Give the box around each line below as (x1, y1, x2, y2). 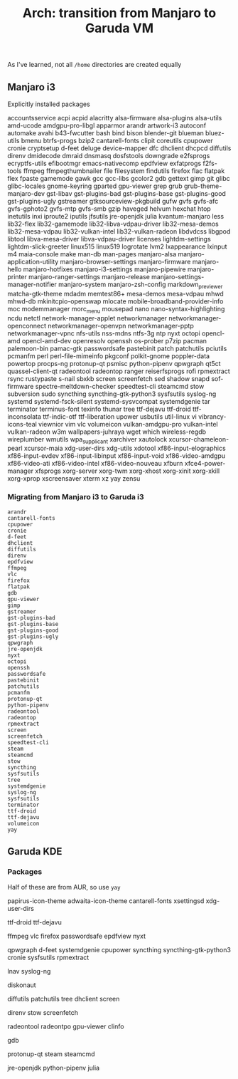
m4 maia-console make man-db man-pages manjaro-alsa (7, 250, 177, 258)
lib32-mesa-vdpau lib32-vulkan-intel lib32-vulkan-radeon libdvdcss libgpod (7, 227, 231, 236)
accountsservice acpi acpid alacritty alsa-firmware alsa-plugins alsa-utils (7, 114, 222, 122)
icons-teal (7, 419, 37, 428)
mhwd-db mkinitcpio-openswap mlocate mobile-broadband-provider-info (7, 297, 224, 306)
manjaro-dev (7, 189, 45, 197)
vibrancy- (198, 412, 227, 421)
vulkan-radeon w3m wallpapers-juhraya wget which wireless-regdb (7, 427, 207, 436)
